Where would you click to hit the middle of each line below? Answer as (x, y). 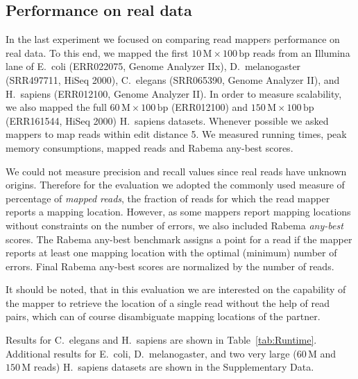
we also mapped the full (56, 107)
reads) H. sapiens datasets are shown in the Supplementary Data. (174, 367)
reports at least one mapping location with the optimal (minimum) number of (171, 253)
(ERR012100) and (210, 107)
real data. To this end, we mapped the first (97, 52)
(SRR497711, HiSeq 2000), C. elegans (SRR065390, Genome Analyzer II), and (173, 79)
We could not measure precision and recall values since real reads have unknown (176, 171)
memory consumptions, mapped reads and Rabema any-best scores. (150, 147)
